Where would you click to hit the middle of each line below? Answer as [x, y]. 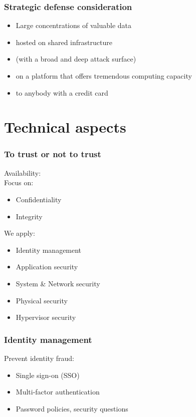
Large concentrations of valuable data [73, 25]
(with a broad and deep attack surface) [76, 59]
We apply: [20, 233]
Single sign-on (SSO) [48, 375]
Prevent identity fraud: [39, 358]
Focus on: [19, 182]
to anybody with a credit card [62, 92]
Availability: [23, 172]
